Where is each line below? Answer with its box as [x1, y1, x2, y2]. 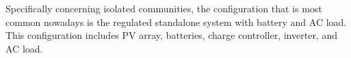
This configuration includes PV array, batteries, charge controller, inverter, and [5, 28, 337, 42]
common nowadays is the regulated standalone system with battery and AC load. [5, 14, 347, 29]
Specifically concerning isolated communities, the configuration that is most [5, 1, 322, 15]
